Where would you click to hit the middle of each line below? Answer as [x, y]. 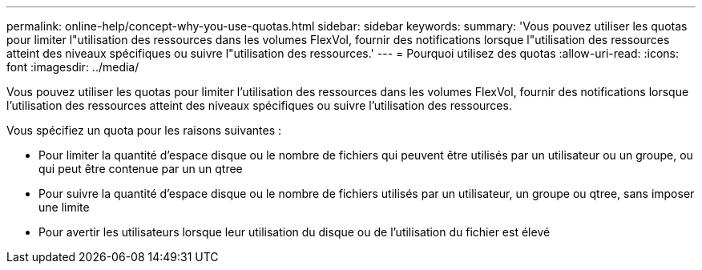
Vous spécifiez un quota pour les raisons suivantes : [144, 130]
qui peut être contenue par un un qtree [141, 169]
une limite [64, 207]
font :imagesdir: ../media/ [73, 67]
